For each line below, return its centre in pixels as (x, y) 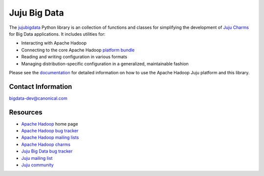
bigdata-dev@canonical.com (38, 98)
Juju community (37, 165)
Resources (26, 112)
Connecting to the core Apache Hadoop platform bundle (78, 50)
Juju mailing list (37, 158)
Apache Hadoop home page (50, 124)
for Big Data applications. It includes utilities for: (57, 34)
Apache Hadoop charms (46, 144)
